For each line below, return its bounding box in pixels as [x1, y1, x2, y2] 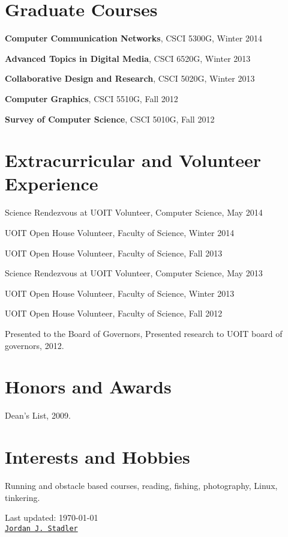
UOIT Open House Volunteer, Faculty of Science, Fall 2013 [5, 246, 223, 259]
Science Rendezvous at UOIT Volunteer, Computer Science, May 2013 [5, 267, 263, 279]
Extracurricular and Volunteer [5, 148, 262, 172]
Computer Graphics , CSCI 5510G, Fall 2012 [5, 92, 178, 105]
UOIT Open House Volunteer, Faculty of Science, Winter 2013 [5, 287, 235, 299]
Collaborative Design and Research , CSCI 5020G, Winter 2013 [5, 72, 255, 85]
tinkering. [5, 491, 40, 503]
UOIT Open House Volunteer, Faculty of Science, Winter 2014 [5, 226, 235, 238]
